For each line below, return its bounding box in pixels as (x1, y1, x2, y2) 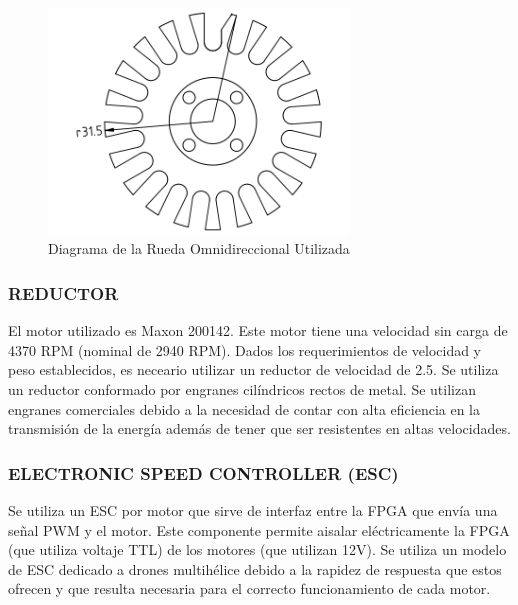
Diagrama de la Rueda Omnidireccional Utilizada (48, 238, 350, 259)
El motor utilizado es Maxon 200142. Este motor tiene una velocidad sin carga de (8, 320, 508, 341)
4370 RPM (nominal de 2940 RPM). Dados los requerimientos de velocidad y (8, 339, 482, 360)
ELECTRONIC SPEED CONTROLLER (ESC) (8, 460, 399, 485)
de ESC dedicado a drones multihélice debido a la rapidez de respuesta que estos (8, 558, 502, 579)
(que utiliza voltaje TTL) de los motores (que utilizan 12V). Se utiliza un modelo (8, 539, 507, 560)
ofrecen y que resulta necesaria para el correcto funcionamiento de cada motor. (8, 578, 491, 599)
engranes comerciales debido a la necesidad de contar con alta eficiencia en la (8, 398, 481, 419)
